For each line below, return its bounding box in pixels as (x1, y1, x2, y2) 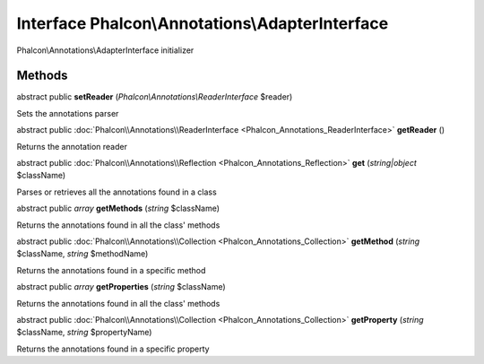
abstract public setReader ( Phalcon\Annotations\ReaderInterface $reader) (16, 91, 293, 102)
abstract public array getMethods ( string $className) (16, 203, 220, 214)
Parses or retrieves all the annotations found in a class (16, 186, 217, 197)
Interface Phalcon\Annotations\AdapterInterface (16, 13, 389, 33)
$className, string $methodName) (16, 248, 149, 259)
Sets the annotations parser (16, 108, 119, 118)
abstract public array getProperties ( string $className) (16, 282, 226, 292)
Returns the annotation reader (16, 141, 127, 152)
